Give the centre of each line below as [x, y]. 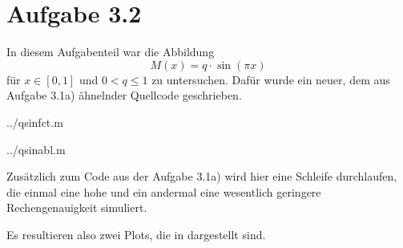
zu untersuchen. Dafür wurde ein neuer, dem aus [271, 79]
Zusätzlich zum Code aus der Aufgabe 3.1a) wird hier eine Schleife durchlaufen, [202, 176]
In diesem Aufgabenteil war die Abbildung [111, 52]
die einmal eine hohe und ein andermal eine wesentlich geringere [164, 191]
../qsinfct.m [35, 122]
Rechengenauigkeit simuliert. [77, 207]
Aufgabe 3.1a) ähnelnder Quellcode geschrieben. [124, 95]
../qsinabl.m [36, 149]
